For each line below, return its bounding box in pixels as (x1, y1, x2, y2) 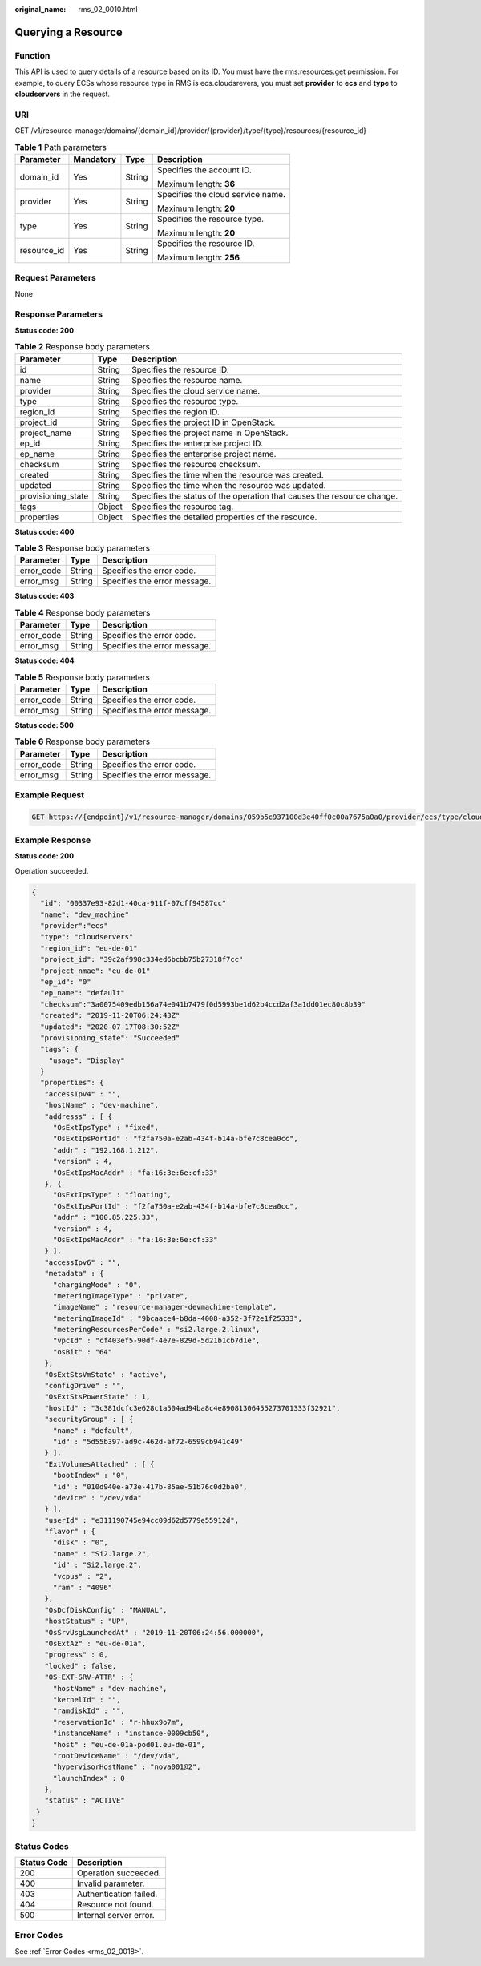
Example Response (14, 834, 91, 846)
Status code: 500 (14, 720, 75, 729)
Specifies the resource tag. (131, 501, 234, 512)
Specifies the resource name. (131, 374, 243, 386)
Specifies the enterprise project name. (131, 448, 277, 459)
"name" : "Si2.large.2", (52, 1549, 151, 1558)
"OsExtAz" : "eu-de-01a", (44, 1639, 147, 1648)
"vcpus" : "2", (52, 1572, 112, 1580)
